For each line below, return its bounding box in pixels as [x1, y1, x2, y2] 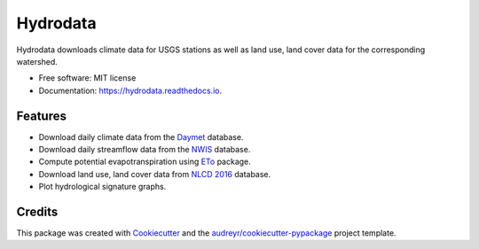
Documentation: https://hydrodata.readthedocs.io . [38, 85, 222, 96]
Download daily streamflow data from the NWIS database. [38, 144, 251, 155]
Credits [16, 205, 59, 219]
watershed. [16, 56, 58, 66]
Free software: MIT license [38, 73, 137, 83]
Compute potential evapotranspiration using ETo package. [38, 156, 252, 167]
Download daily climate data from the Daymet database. [38, 131, 244, 142]
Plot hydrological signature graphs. [38, 182, 167, 192]
